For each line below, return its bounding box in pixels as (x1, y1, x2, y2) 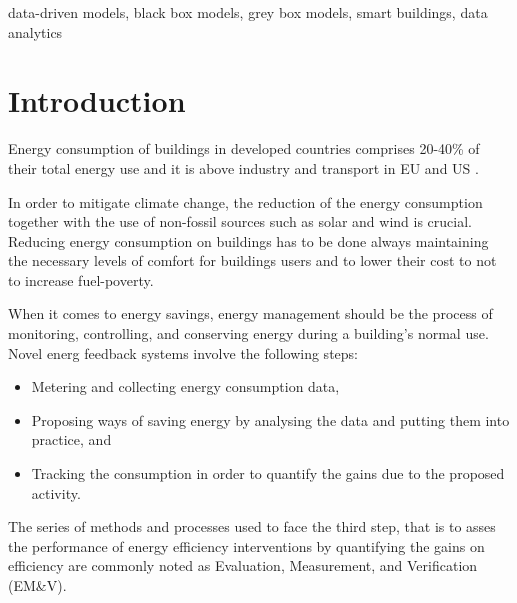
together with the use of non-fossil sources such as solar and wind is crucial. (8, 211, 472, 232)
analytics (8, 21, 63, 42)
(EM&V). (8, 575, 67, 595)
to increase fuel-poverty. (8, 269, 154, 290)
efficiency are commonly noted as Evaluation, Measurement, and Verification (8, 555, 478, 576)
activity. (31, 482, 81, 503)
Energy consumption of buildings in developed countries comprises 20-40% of (8, 138, 480, 159)
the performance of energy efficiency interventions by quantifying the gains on (8, 535, 485, 556)
